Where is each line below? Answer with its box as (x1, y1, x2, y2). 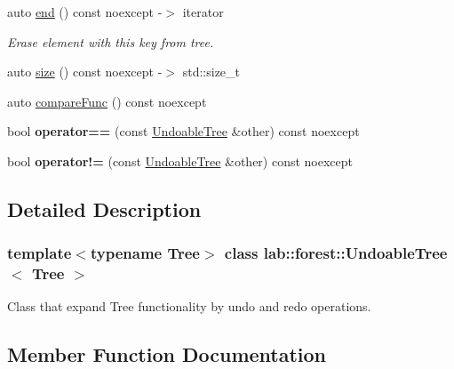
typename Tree (90, 242, 200, 264)
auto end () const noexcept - (7, 3, 163, 20)
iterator (182, 3, 224, 20)
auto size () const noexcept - (7, 62, 163, 81)
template (7, 242, 72, 264)
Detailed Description (7, 195, 202, 222)
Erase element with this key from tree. (7, 32, 214, 51)
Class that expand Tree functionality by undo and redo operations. (7, 297, 371, 316)
